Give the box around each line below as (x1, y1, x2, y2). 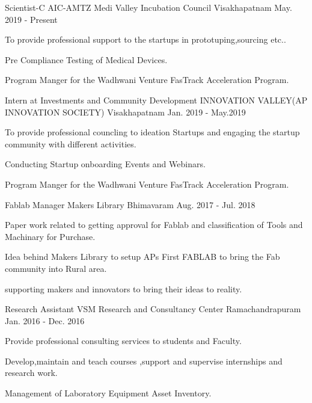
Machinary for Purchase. (5, 230, 96, 242)
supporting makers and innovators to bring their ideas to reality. (5, 282, 242, 295)
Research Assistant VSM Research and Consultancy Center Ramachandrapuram (5, 303, 301, 315)
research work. (5, 366, 58, 379)
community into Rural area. (5, 262, 107, 274)
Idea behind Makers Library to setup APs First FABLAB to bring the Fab (5, 250, 280, 263)
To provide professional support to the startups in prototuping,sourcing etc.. (5, 33, 286, 46)
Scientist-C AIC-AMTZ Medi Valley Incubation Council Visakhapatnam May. (5, 1, 292, 13)
